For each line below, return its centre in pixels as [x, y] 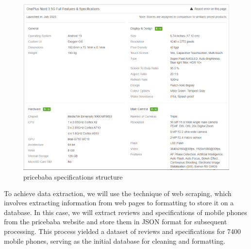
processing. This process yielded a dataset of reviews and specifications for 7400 [123, 231]
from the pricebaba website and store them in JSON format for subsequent [116, 222]
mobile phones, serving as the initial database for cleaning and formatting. [115, 241]
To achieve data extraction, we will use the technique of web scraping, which [118, 193]
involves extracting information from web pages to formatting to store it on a [119, 203]
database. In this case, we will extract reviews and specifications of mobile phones [125, 212]
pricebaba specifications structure [73, 177]
